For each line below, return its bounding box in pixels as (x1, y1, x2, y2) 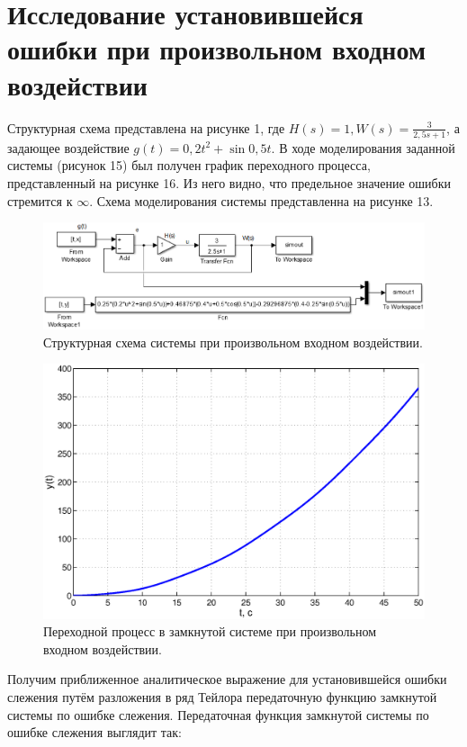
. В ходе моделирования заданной (271, 138, 455, 157)
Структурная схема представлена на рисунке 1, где (7, 118, 285, 137)
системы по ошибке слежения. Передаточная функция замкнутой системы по (7, 705, 429, 724)
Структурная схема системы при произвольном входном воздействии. (43, 332, 423, 351)
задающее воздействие (7, 138, 130, 157)
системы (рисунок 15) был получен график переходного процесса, (7, 156, 371, 175)
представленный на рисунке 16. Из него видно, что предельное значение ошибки (7, 174, 452, 192)
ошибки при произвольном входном (7, 31, 426, 67)
